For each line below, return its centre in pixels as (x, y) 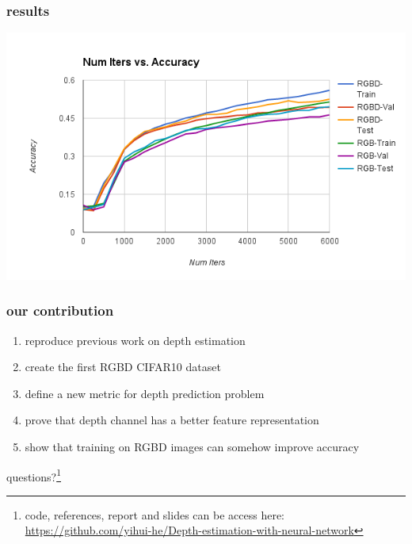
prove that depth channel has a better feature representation (172, 420)
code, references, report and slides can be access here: (154, 514)
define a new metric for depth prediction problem (145, 393)
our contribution (60, 310)
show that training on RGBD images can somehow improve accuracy (192, 447)
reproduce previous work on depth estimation (135, 340)
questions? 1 (34, 475)
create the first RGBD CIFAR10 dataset (123, 367)
